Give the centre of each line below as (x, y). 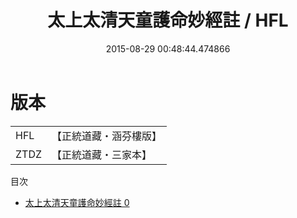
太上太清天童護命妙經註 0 (77, 202)
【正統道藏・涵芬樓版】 (107, 136)
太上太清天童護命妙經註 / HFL (168, 20)
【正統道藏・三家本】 (102, 154)
